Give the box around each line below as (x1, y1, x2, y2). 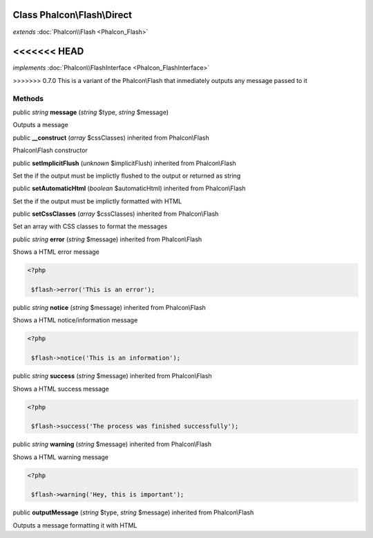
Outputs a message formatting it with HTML (12, 521, 137, 529)
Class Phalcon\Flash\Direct (12, 9, 133, 21)
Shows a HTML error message (12, 248, 100, 256)
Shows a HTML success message (12, 384, 110, 393)
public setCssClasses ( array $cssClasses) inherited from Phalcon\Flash (12, 210, 219, 218)
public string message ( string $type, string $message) (12, 108, 169, 116)
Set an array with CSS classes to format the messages (12, 222, 168, 231)
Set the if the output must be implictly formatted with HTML (12, 197, 182, 205)
